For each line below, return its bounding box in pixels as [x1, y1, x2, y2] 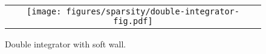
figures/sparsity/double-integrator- [66, 7, 239, 16]
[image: [27, 7, 62, 16]
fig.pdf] [113, 16, 153, 26]
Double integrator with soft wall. [5, 38, 126, 50]
